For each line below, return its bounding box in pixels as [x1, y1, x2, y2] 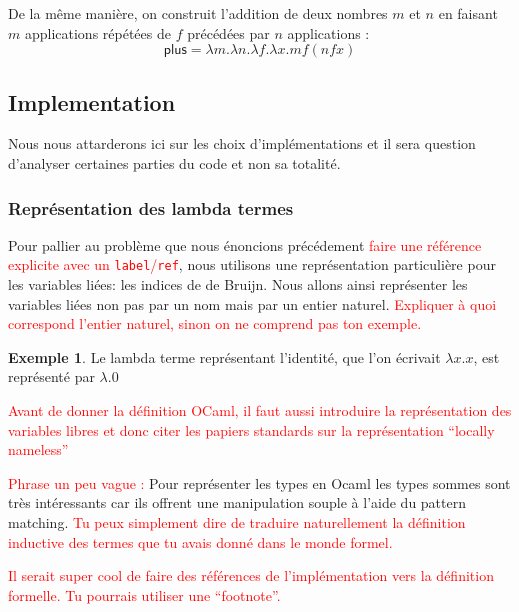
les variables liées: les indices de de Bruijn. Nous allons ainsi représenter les [8, 274, 468, 295]
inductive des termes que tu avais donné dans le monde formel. [8, 531, 393, 552]
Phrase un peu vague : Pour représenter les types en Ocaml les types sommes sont [8, 472, 511, 493]
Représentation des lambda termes [8, 195, 294, 220]
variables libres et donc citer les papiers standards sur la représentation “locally [8, 419, 495, 440]
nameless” [8, 439, 69, 460]
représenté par [8, 366, 95, 387]
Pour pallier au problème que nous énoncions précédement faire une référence [8, 234, 482, 255]
